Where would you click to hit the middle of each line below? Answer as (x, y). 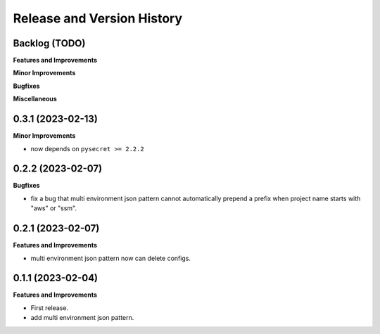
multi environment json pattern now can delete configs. (111, 258)
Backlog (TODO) (49, 43)
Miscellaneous (35, 99)
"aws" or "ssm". (54, 208)
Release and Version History (98, 18)
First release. (50, 308)
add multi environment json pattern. (82, 318)
